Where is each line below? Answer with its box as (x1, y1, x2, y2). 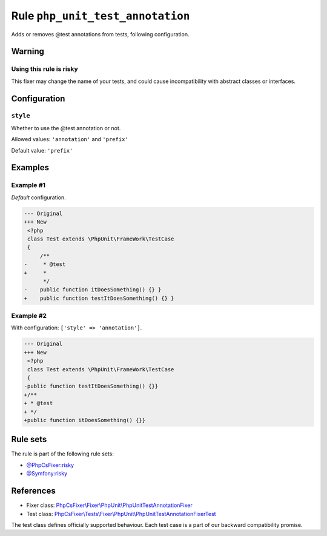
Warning (11, 46, 45, 57)
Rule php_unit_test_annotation (11, 9, 190, 22)
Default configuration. (11, 194, 66, 201)
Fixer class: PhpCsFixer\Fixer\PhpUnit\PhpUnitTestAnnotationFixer (26, 501, 193, 509)
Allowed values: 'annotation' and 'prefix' (11, 136, 128, 143)
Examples (11, 162, 50, 173)
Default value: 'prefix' (11, 147, 73, 154)
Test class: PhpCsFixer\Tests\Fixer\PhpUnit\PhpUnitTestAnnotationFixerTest (26, 510, 216, 517)
